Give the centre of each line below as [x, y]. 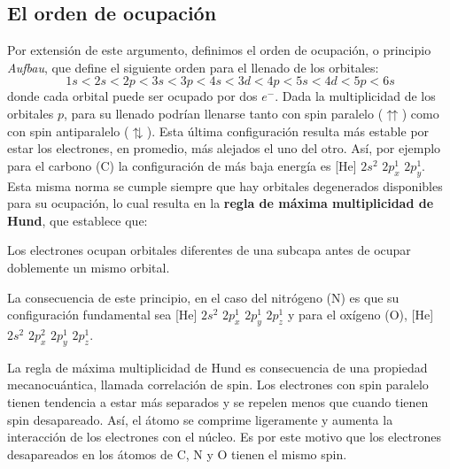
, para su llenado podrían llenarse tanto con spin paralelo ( [223, 113]
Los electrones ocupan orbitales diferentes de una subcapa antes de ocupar [209, 250]
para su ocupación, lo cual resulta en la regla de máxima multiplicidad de [221, 203]
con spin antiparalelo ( [68, 131]
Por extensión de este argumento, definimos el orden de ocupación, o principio [219, 50]
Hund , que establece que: [78, 220]
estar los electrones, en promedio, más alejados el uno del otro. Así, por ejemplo [224, 148]
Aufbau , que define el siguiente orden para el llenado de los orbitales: [193, 67]
